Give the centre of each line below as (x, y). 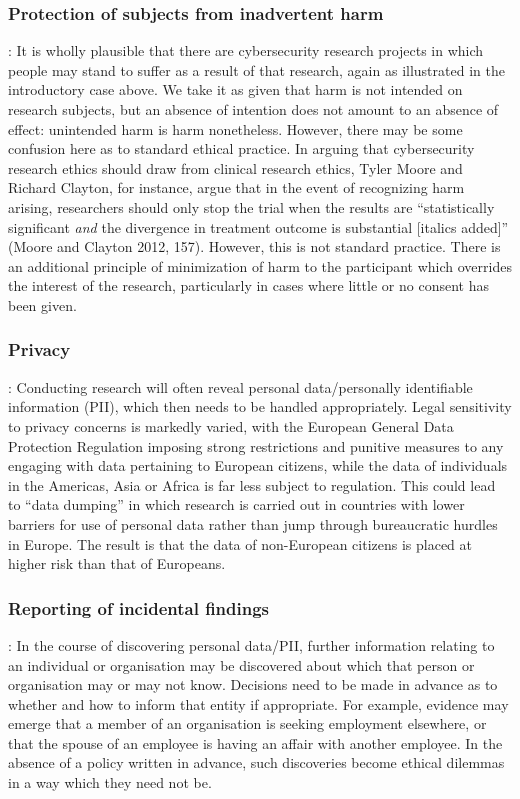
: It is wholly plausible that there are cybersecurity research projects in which (246, 50)
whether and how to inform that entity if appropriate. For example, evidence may (258, 703)
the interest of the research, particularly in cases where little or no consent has (248, 285)
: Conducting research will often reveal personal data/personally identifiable (240, 386)
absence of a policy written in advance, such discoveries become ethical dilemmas (256, 762)
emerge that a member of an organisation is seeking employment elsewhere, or (247, 723)
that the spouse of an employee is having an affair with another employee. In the (255, 742)
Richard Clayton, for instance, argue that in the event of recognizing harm (236, 187)
